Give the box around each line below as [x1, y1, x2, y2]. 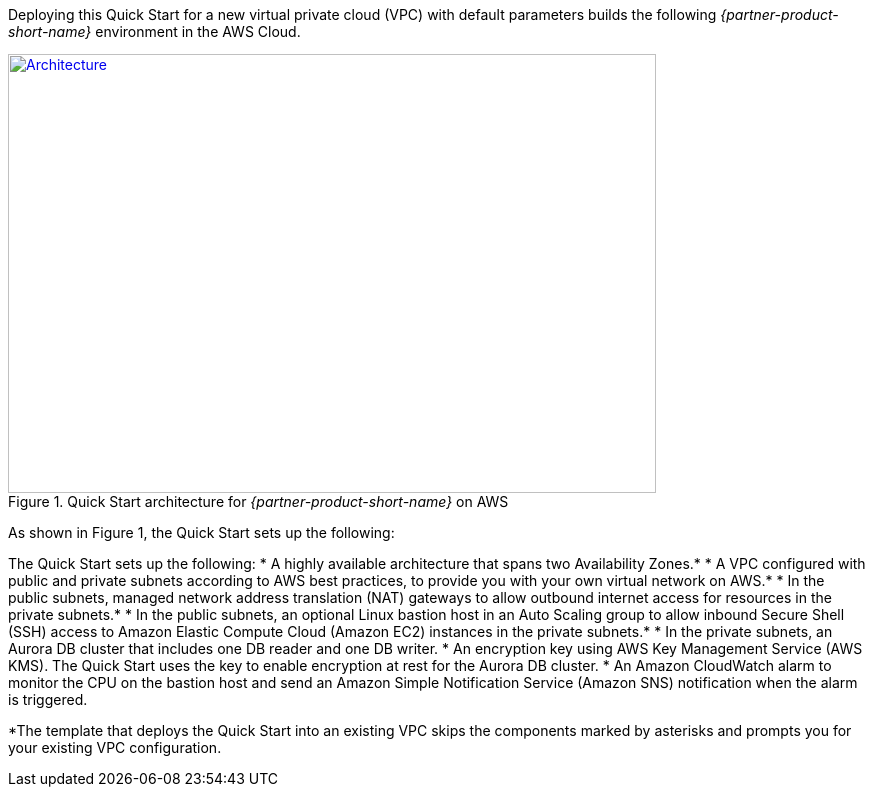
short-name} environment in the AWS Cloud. [8, 23, 301, 40]
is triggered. [8, 691, 88, 708]
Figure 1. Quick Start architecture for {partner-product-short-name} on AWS [8, 493, 509, 510]
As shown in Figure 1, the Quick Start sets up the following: [8, 524, 395, 541]
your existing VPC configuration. [8, 739, 222, 756]
